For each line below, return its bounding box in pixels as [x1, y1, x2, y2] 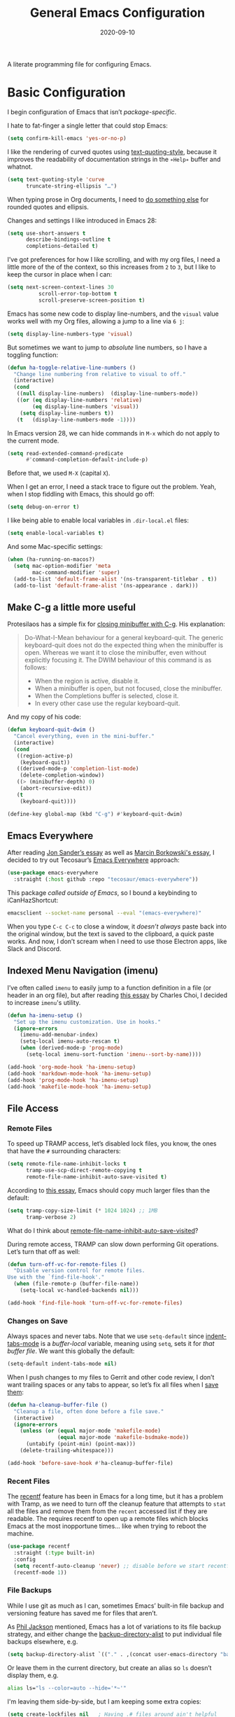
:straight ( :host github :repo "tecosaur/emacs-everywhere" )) [13, 876, 199, 883]
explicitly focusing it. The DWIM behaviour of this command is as [24, 656, 212, 665]
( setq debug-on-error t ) [7, 503, 80, 510]
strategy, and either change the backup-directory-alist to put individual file [7, 1629, 222, 1638]
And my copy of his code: [7, 713, 82, 721]
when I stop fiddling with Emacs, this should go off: [7, 490, 155, 499]
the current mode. [7, 436, 59, 445]
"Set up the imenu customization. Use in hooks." [13, 1018, 161, 1025]
